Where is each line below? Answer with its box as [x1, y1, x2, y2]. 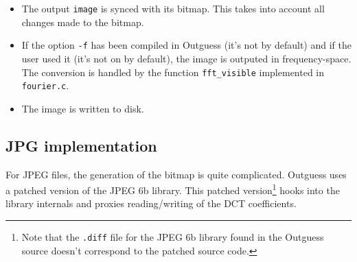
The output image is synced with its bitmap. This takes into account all [21, 1, 325, 15]
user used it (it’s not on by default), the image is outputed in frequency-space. [21, 51, 352, 65]
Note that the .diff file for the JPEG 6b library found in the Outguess [21, 230, 324, 244]
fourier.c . [21, 78, 69, 93]
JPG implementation [5, 134, 157, 156]
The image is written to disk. [21, 101, 144, 115]
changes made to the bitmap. [21, 14, 144, 29]
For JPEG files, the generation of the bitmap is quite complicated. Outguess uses [5, 167, 347, 181]
